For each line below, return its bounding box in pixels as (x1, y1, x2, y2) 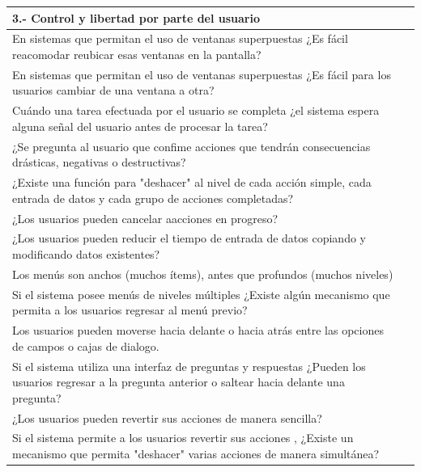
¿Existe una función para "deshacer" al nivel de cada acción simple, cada (12, 174, 372, 191)
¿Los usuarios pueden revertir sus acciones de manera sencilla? (12, 409, 322, 426)
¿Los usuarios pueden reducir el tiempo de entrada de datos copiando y (12, 230, 366, 247)
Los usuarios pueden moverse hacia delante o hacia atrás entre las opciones (12, 322, 384, 339)
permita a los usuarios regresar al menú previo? (12, 301, 248, 318)
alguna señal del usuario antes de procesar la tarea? (12, 117, 268, 134)
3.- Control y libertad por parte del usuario (12, 9, 261, 26)
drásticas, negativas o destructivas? (12, 154, 186, 171)
